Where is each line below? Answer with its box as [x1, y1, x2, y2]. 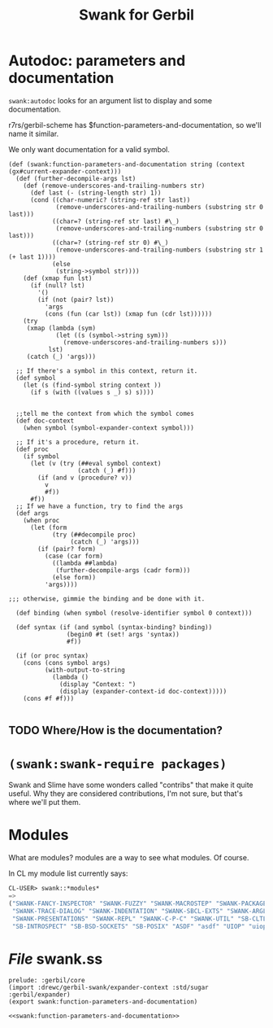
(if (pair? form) [37, 545, 96, 553]
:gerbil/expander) [8, 991, 71, 999]
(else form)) [51, 573, 96, 581]
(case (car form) [44, 552, 104, 560]
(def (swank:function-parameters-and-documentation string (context [8, 160, 245, 168]
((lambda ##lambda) [51, 559, 118, 567]
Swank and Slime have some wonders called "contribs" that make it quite [8, 780, 253, 790]
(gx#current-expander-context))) [8, 167, 122, 176]
